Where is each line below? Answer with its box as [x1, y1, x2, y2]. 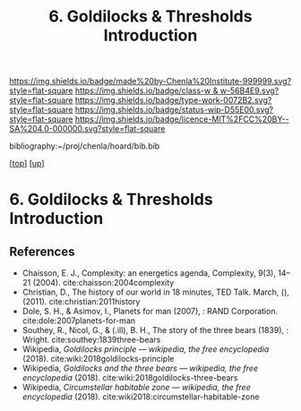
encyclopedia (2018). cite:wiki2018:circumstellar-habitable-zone [21, 391, 260, 402]
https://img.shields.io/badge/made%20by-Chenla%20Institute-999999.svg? [9, 76, 292, 87]
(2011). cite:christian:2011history [21, 296, 141, 307]
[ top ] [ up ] [9, 158, 45, 169]
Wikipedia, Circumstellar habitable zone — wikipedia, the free [21, 382, 251, 393]
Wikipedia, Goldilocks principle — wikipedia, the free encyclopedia [21, 344, 270, 355]
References [9, 244, 75, 259]
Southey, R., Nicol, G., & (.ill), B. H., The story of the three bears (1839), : [21, 325, 289, 336]
